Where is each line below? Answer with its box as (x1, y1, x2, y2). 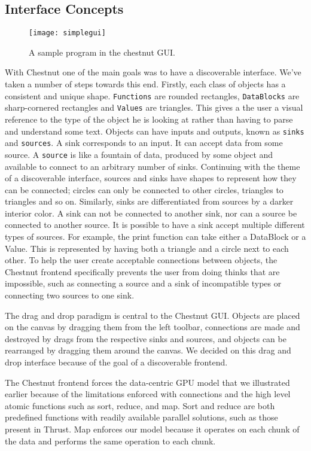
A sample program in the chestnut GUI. (29, 45, 175, 58)
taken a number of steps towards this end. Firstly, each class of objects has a (5, 78, 286, 90)
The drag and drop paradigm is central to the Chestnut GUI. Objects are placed (5, 309, 300, 321)
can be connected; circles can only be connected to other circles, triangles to (5, 183, 283, 196)
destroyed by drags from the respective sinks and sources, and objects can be (5, 332, 286, 345)
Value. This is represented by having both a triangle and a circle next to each (5, 242, 289, 254)
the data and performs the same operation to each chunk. (5, 434, 216, 447)
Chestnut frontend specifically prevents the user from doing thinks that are (5, 265, 280, 278)
